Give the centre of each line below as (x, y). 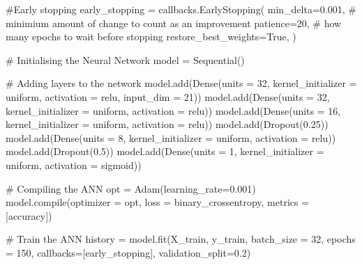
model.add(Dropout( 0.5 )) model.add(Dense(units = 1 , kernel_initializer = (165, 151)
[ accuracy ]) (29, 215)
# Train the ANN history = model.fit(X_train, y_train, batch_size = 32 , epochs (181, 239)
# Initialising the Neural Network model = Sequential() (125, 59)
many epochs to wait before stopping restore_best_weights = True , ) (151, 37)
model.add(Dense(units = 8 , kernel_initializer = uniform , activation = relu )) (171, 137)
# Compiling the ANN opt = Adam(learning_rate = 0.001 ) (131, 188)
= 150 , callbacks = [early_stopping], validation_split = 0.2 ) (128, 252)
